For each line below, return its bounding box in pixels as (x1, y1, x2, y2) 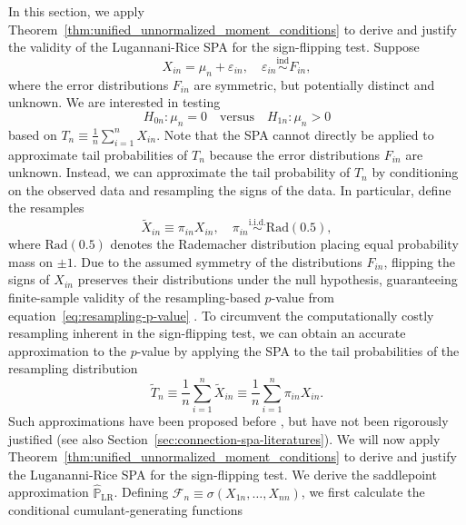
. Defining (114, 482, 169, 501)
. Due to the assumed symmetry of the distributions (73, 252, 362, 271)
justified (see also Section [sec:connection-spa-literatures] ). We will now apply (8, 429, 441, 448)
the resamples (8, 198, 84, 217)
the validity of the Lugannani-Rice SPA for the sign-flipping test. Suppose (8, 37, 420, 56)
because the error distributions (209, 144, 381, 163)
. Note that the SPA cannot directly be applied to (156, 124, 434, 144)
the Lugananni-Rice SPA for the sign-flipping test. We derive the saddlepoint (8, 464, 437, 483)
